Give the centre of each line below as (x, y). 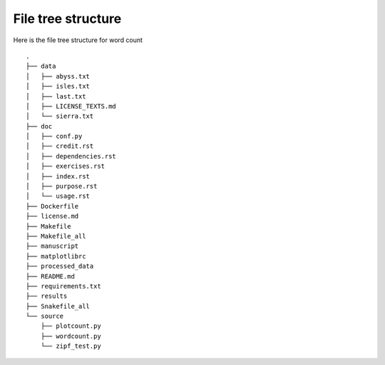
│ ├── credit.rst (60, 146)
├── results (47, 296)
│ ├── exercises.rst (66, 166)
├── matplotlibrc (56, 256)
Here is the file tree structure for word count (78, 40)
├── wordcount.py (71, 336)
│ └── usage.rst (58, 196)
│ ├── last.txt (56, 96)
